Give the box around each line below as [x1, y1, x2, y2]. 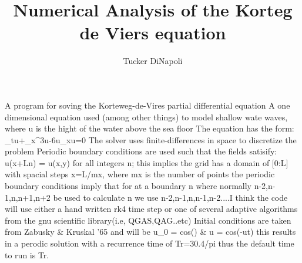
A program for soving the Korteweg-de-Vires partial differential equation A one [5, 99, 290, 111]
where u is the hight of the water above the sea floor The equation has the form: [5, 122, 294, 134]
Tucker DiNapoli [123, 55, 183, 67]
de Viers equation [79, 21, 226, 45]
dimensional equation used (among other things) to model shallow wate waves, [5, 110, 288, 123]
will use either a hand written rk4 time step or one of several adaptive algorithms [5, 203, 298, 215]
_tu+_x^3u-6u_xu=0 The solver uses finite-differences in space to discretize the [5, 133, 297, 146]
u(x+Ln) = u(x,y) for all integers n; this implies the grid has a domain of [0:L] [5, 156, 288, 168]
